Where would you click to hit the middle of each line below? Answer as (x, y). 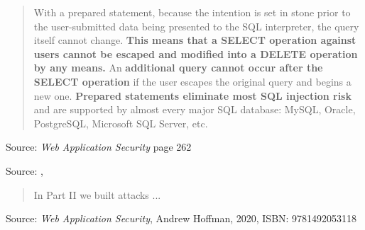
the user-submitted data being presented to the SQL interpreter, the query (196, 26)
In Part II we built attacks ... (97, 194)
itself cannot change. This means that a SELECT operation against (195, 40)
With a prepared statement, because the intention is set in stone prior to (192, 12)
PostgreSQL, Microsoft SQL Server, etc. (121, 123)
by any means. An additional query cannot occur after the (178, 68)
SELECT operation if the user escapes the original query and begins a (192, 81)
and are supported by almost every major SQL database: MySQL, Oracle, (195, 109)
